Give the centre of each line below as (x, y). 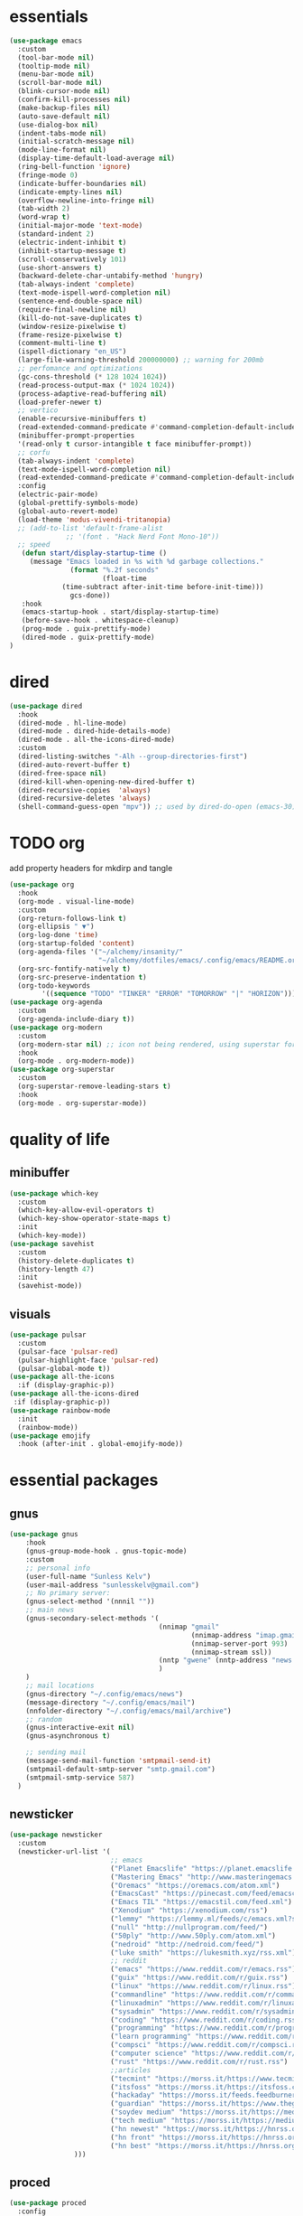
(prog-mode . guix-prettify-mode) (86, 629)
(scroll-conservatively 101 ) (72, 259)
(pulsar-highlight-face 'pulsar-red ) (88, 1360)
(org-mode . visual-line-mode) (76, 901)
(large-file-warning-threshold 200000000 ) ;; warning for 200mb (141, 360)
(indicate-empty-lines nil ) (70, 192)
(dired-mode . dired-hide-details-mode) (94, 731)
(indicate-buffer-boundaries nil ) (82, 183)
